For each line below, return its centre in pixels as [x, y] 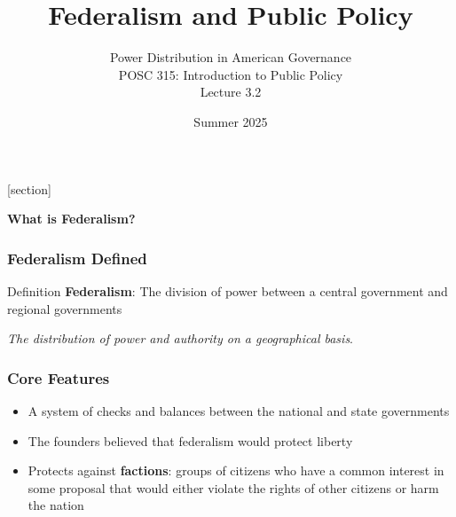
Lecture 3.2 [231, 92]
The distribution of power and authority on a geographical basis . [181, 338]
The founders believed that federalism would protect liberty [190, 440]
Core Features [59, 377]
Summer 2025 [231, 121]
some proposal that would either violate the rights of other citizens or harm [233, 487]
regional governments [65, 308]
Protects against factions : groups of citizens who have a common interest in [236, 470]
